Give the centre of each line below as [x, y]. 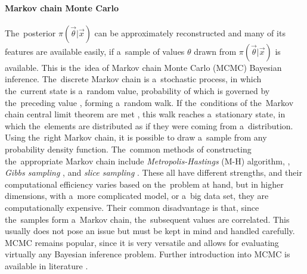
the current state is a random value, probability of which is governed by [137, 90]
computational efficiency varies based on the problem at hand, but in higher [144, 184]
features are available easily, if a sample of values [95, 51]
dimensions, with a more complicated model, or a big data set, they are [137, 196]
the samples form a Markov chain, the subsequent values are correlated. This [147, 219]
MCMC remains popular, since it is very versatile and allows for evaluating [142, 242]
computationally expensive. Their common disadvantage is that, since [132, 207]
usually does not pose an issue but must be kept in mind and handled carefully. [150, 231]
